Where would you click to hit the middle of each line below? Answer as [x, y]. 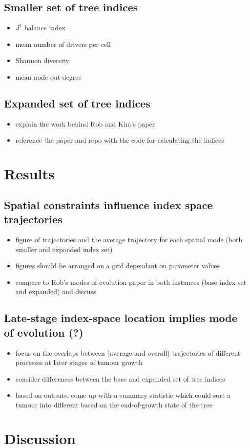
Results [29, 174]
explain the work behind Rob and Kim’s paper [85, 123]
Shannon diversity [42, 60]
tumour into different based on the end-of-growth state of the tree [114, 404]
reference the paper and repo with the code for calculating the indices [120, 140]
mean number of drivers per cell [63, 44]
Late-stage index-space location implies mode [121, 318]
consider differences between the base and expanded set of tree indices [120, 378]
